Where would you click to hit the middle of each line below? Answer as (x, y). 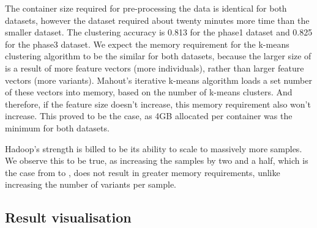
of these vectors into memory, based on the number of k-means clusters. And (149, 92)
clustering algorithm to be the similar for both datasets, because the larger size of (158, 56)
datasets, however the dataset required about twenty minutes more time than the (157, 20)
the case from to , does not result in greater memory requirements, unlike (143, 172)
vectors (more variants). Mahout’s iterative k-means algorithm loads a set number (158, 80)
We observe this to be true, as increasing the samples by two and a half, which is (157, 160)
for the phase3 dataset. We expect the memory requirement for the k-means (147, 44)
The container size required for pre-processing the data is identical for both (146, 8)
